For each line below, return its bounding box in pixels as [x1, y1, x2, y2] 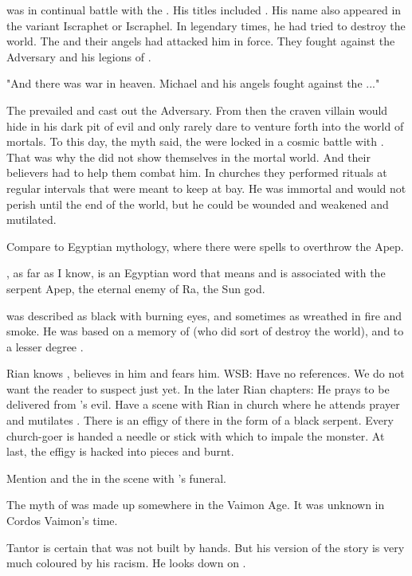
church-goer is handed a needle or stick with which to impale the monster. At [6, 427, 385, 444]
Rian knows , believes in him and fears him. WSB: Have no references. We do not [6, 365, 405, 382]
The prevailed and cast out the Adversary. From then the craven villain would [6, 101, 388, 118]
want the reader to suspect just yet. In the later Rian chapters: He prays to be [6, 380, 390, 397]
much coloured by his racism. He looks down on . [6, 554, 246, 571]
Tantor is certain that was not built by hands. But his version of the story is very [6, 539, 405, 555]
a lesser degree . [6, 338, 84, 355]
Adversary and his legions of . [6, 48, 151, 65]
